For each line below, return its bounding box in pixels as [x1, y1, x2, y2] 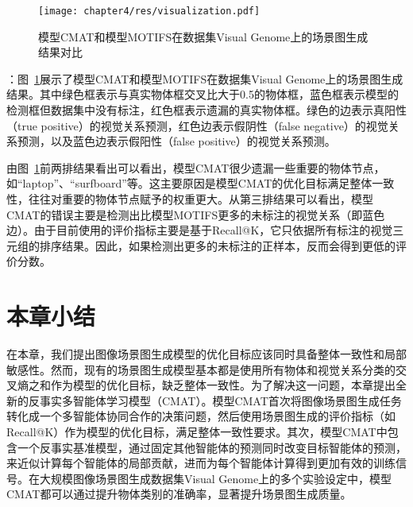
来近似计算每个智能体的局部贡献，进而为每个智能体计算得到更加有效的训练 [6, 455, 396, 471]
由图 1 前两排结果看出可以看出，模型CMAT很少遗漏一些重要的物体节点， [6, 159, 385, 176]
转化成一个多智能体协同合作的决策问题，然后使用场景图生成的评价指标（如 [6, 408, 396, 424]
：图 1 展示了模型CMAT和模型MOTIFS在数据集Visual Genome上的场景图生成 [6, 70, 403, 87]
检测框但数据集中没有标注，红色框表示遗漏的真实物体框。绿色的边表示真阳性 [6, 102, 407, 118]
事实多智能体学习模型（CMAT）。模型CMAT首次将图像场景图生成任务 [39, 392, 402, 408]
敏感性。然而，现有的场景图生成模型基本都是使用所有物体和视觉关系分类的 [6, 361, 396, 377]
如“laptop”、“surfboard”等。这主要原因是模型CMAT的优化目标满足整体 [6, 175, 372, 192]
